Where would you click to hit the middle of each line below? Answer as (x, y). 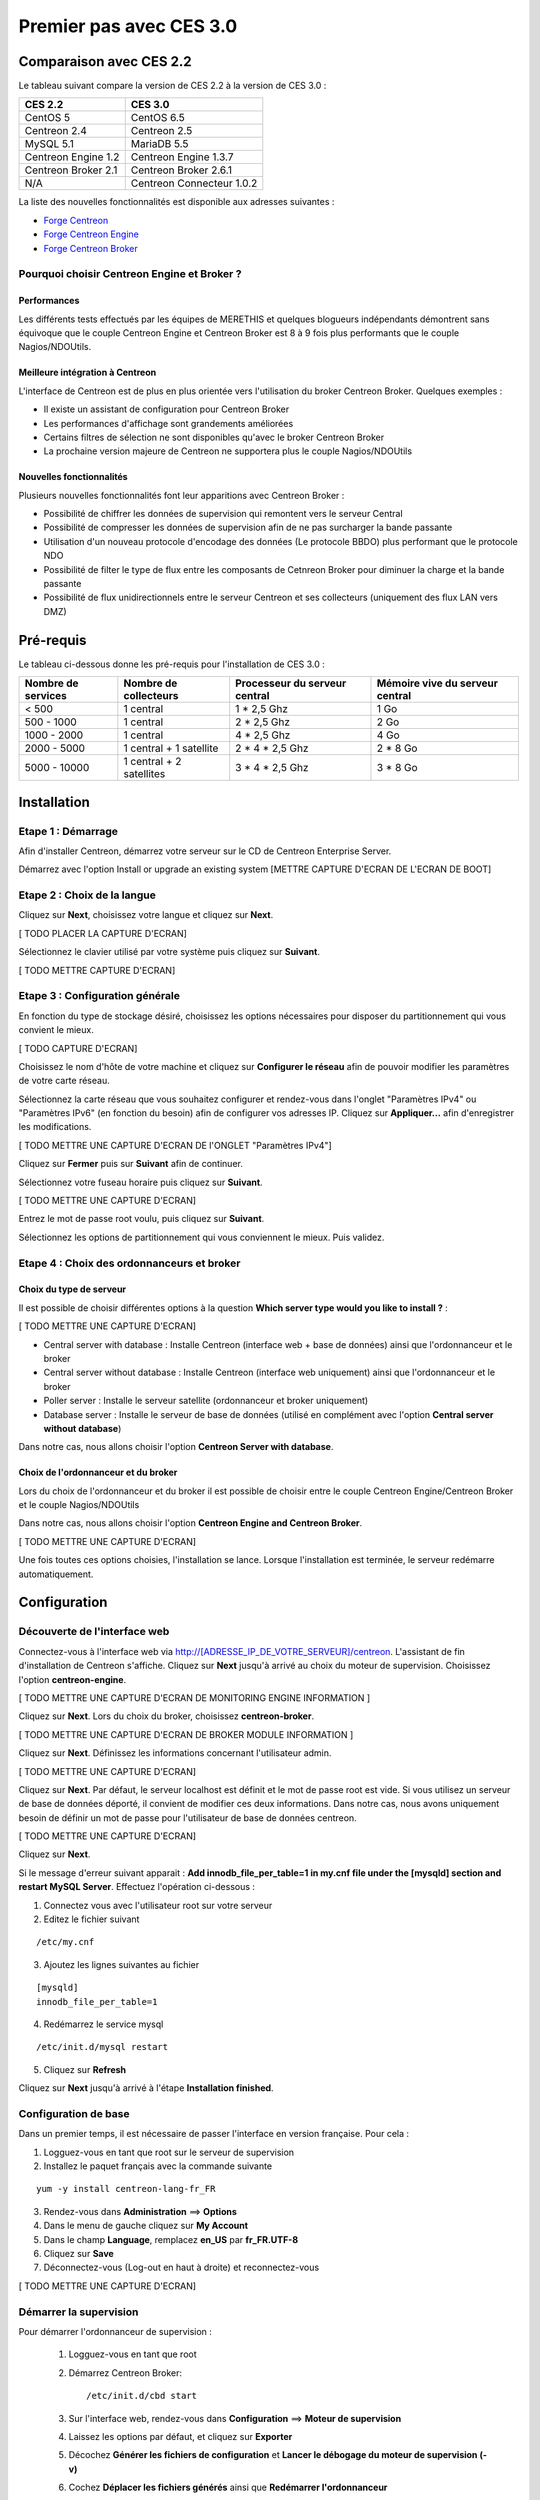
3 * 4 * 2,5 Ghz (272, 768)
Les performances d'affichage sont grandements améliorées (168, 423)
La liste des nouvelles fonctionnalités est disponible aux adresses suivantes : (176, 202)
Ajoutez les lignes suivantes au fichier (121, 1964)
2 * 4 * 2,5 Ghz (272, 748)
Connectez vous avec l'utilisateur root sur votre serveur (158, 1905)
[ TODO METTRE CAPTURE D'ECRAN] (97, 970)
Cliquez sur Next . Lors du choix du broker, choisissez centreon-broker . (166, 1716)
